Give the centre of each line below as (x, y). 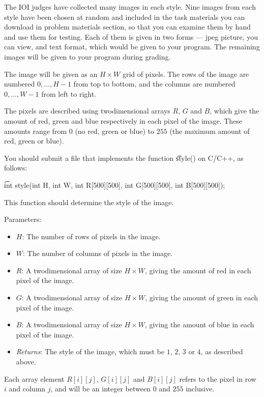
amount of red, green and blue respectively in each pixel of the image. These (123, 120)
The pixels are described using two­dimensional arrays (87, 111)
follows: (16, 168)
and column (27, 389)
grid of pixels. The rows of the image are (186, 74)
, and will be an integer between (100, 389)
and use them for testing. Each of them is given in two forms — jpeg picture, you (131, 36)
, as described (222, 351)
